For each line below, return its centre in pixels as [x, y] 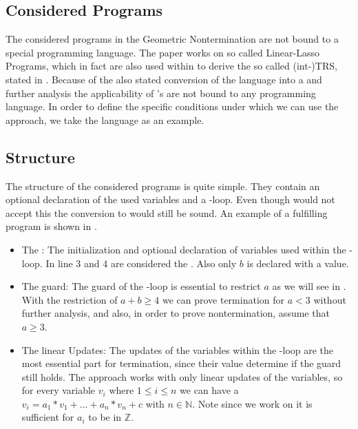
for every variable [59, 390]
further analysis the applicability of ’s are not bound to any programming [161, 93]
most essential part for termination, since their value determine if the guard [181, 363]
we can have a [209, 390]
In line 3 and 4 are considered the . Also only [141, 263]
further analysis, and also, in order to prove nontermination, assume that [176, 313]
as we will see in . [309, 286]
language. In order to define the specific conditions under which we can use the [172, 106]
